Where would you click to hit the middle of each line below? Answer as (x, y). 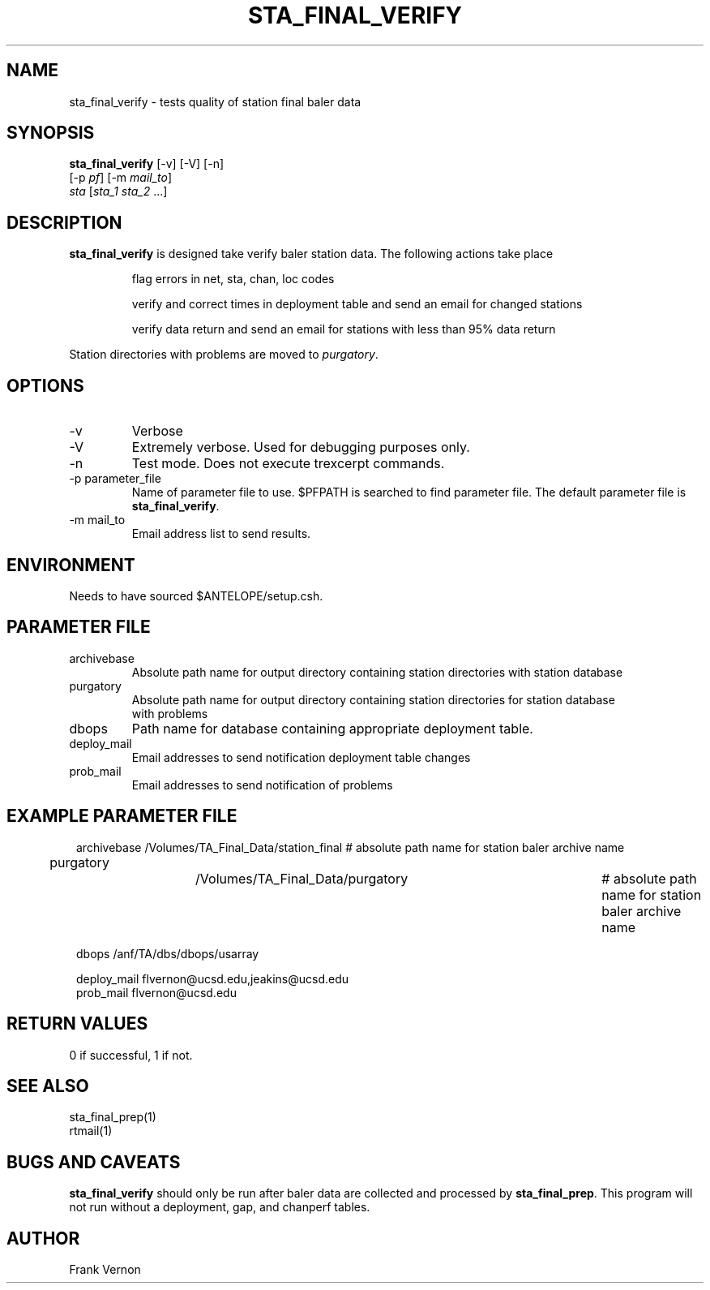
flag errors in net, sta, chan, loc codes (233, 279)
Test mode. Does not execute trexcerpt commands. (288, 464)
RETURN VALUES (77, 1024)
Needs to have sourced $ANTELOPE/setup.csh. (196, 596)
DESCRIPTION (64, 222)
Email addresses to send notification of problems (262, 785)
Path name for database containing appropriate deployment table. (332, 728)
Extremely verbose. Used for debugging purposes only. (301, 447)
